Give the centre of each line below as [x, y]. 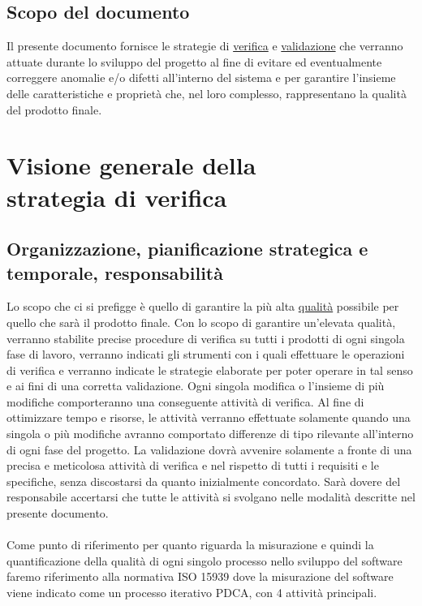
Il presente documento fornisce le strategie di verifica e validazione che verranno [205, 46]
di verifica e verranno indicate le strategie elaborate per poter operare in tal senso [210, 370]
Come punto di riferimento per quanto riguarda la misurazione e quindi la [190, 545]
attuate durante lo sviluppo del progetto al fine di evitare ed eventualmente [194, 61]
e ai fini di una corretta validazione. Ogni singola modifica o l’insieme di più [196, 386]
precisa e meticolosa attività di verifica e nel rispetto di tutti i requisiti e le [193, 465]
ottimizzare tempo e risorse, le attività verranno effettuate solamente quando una [209, 417]
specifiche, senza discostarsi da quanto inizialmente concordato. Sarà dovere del [204, 481]
